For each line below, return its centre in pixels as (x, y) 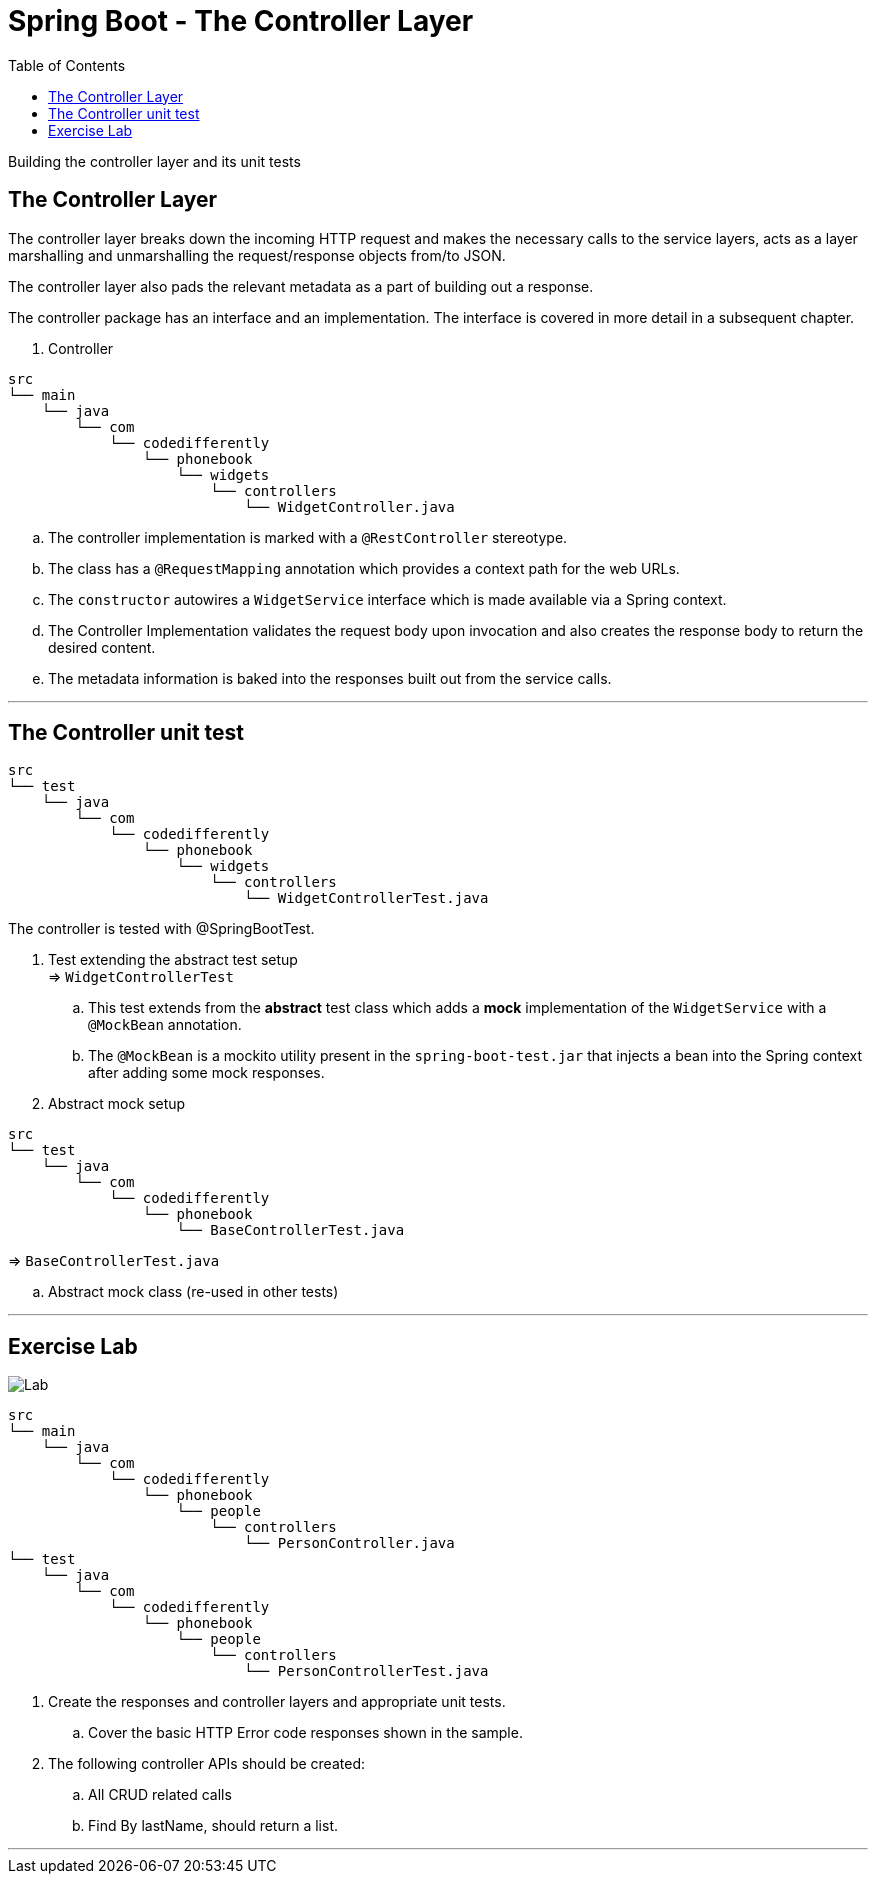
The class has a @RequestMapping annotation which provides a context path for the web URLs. (364, 568)
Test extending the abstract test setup (173, 960)
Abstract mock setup (117, 1104)
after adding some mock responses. (206, 1073)
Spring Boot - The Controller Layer (241, 21)
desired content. (102, 647)
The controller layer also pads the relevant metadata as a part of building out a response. (301, 286)
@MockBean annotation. (165, 1025)
